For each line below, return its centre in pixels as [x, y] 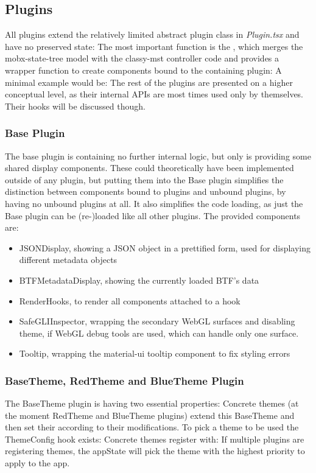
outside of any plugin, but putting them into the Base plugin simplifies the [144, 179]
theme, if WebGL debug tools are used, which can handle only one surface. [159, 333]
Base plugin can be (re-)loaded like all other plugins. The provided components [153, 215]
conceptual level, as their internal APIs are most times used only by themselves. [154, 94]
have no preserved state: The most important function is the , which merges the [154, 46]
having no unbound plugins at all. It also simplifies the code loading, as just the [154, 203]
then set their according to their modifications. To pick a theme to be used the [152, 427]
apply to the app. [37, 463]
